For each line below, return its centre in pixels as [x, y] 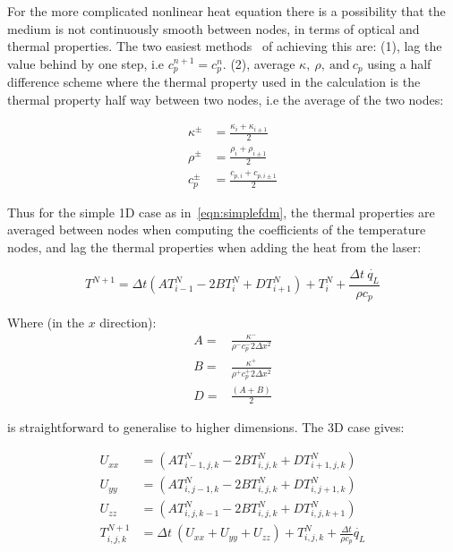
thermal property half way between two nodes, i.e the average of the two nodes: [226, 99]
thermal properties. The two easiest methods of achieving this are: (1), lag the [225, 46]
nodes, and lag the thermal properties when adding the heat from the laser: [214, 246]
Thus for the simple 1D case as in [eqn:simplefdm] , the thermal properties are [221, 212]
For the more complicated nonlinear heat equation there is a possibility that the [226, 11]
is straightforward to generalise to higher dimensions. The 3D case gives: [206, 427]
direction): [128, 323]
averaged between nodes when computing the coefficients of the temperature [217, 229]
